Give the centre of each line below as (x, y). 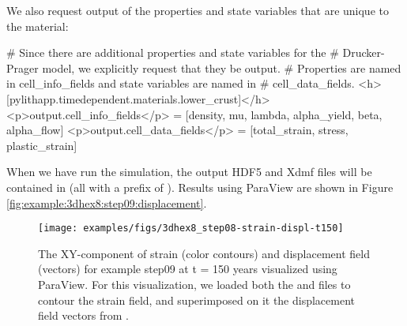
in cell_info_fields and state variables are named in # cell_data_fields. (181, 83)
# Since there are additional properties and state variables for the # (173, 52)
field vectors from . (83, 315)
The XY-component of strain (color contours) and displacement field (204, 253)
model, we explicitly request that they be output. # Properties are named (222, 67)
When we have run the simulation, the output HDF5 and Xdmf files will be (189, 172)
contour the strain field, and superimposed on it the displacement (197, 300)
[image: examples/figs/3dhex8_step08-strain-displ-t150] (191, 229)
